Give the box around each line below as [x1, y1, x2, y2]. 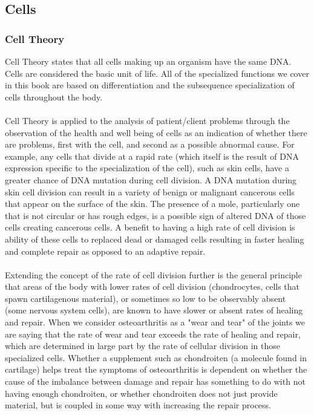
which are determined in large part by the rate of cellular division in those [5, 339, 281, 352]
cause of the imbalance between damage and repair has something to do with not [5, 375, 306, 388]
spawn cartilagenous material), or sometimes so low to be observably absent [5, 292, 286, 304]
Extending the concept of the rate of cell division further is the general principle [5, 268, 302, 281]
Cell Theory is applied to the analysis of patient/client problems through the [5, 114, 290, 126]
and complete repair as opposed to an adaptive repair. [5, 244, 206, 257]
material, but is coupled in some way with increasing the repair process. [5, 399, 272, 411]
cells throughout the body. [5, 90, 103, 103]
